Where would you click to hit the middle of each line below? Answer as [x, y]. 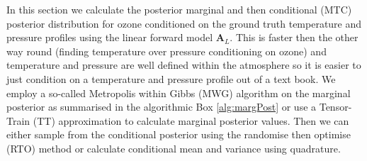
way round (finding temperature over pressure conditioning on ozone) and [166, 51]
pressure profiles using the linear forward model [110, 37]
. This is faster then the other [294, 37]
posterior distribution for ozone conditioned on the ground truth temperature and [184, 23]
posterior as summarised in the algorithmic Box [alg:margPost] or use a [162, 107]
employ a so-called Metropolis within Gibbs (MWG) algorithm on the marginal [179, 93]
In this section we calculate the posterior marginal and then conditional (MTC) [179, 9]
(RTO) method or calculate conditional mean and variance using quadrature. [174, 148]
